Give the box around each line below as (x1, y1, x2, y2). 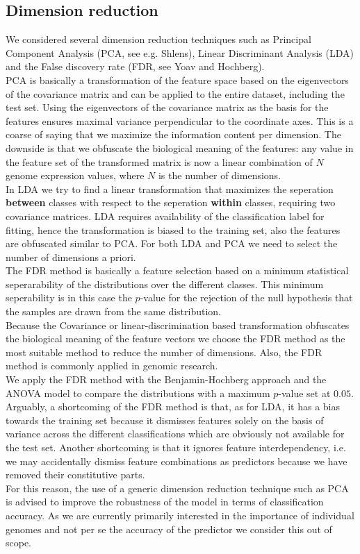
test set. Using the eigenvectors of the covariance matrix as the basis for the (6, 100, 329, 115)
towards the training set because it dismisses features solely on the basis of (6, 412, 324, 427)
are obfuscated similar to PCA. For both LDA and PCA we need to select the (6, 236, 338, 251)
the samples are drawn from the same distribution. (6, 304, 222, 319)
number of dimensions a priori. (6, 249, 136, 264)
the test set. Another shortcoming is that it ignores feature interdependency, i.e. (6, 440, 346, 455)
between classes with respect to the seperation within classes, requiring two (6, 195, 336, 210)
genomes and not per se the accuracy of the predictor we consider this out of (6, 521, 332, 536)
